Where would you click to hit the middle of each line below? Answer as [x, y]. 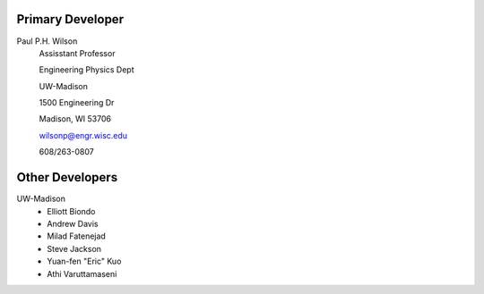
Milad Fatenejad [77, 236]
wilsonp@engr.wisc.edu [83, 135]
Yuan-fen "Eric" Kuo [84, 261]
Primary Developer [70, 19]
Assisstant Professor [77, 53]
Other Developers [67, 177]
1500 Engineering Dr [77, 103]
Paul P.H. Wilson [47, 41]
